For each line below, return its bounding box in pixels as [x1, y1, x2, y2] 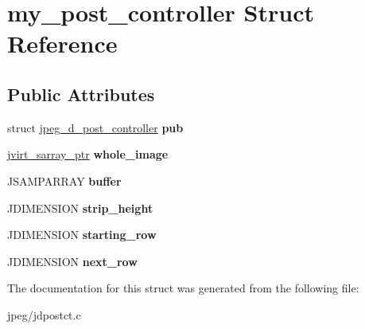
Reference [7, 27, 118, 60]
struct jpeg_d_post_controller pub [7, 119, 184, 135]
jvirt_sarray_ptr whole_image [7, 146, 169, 163]
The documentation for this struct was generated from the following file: [7, 280, 359, 296]
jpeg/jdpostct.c [7, 306, 81, 323]
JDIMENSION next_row [7, 253, 138, 269]
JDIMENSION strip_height [7, 199, 153, 216]
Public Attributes [7, 81, 155, 106]
